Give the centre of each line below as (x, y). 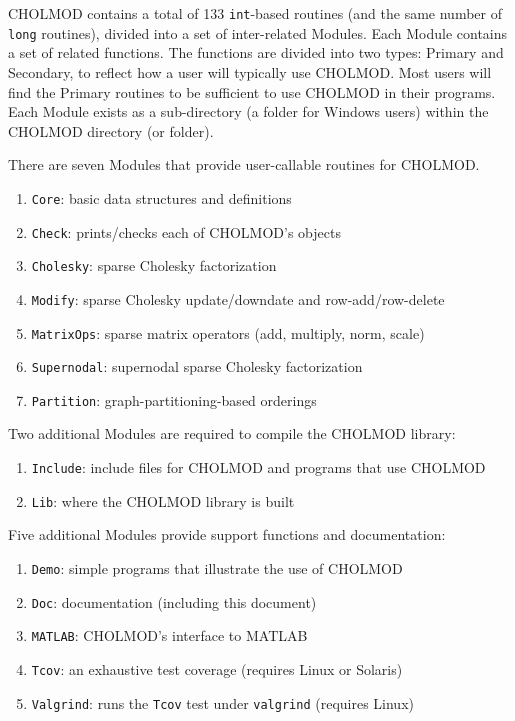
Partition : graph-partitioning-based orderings (174, 399)
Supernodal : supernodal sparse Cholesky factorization (197, 366)
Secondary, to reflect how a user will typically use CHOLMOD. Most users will (250, 71)
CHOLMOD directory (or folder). (111, 130)
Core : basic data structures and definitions (161, 197)
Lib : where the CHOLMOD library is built (163, 500)
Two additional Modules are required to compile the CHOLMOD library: (232, 433)
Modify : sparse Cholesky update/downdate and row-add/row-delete (238, 298)
